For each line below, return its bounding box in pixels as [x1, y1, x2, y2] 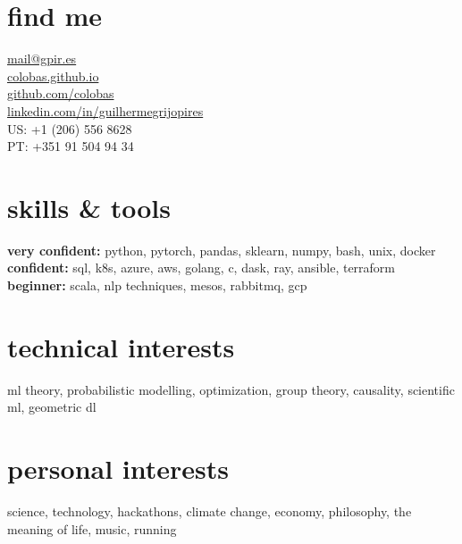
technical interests [7, 328, 235, 364]
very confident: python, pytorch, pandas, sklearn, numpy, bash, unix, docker [7, 240, 436, 259]
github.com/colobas [7, 84, 114, 103]
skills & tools [7, 188, 171, 225]
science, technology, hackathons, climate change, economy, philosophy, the [7, 502, 412, 521]
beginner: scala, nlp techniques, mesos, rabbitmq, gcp [7, 276, 307, 294]
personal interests [7, 450, 229, 487]
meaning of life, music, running [7, 519, 177, 538]
